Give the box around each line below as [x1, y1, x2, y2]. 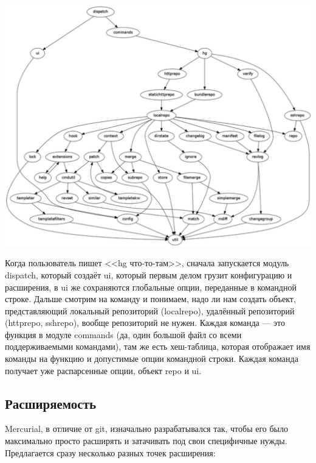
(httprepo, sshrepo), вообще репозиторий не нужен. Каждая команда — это [5, 316, 286, 329]
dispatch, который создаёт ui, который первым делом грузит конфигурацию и [5, 268, 292, 281]
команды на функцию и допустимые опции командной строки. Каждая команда [5, 352, 298, 365]
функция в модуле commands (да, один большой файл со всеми [5, 328, 242, 341]
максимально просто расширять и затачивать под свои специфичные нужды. [5, 434, 287, 447]
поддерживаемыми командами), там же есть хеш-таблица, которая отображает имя [5, 340, 311, 353]
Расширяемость [5, 394, 97, 412]
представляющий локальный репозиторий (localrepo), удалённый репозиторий [5, 304, 295, 317]
